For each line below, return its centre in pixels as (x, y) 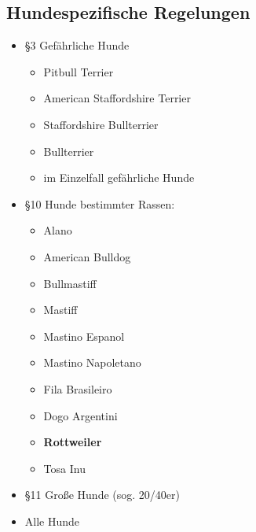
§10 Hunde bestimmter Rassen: (100, 203)
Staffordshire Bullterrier (101, 124)
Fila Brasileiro (78, 388)
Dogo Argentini (80, 415)
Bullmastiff (70, 283)
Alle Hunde (52, 521)
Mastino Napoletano (92, 362)
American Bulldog (87, 256)
